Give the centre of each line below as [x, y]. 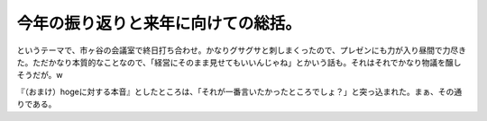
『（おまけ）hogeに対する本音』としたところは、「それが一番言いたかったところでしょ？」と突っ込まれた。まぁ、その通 [239, 91]
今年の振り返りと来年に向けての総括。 [159, 23]
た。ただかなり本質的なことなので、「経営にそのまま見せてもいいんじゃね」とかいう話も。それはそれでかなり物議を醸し [239, 62]
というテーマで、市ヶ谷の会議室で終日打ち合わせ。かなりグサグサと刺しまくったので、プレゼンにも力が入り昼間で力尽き [241, 50]
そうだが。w [40, 75]
